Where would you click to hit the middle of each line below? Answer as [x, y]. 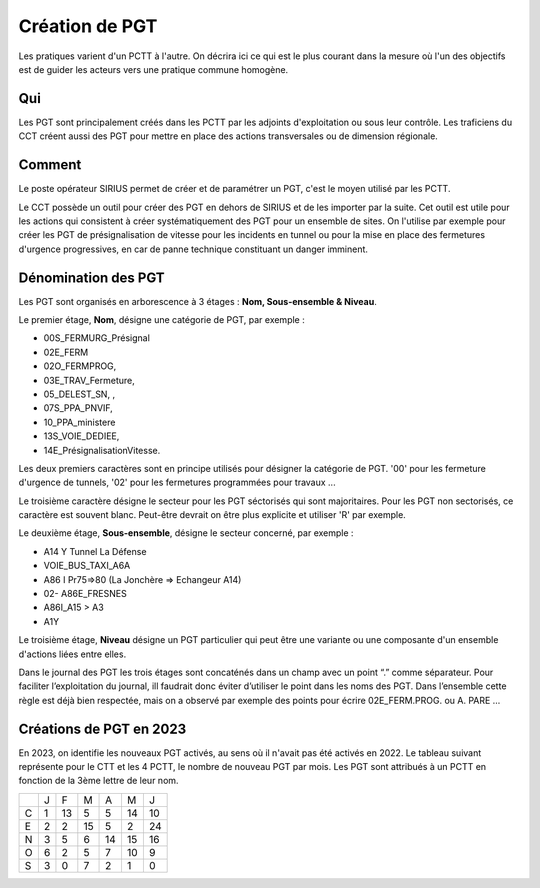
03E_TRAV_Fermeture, [89, 380]
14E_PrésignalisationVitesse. [102, 450]
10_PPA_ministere [79, 422]
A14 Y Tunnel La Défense [95, 551]
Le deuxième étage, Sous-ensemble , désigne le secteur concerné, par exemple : [186, 533]
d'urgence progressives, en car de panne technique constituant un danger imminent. [193, 249]
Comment [50, 165]
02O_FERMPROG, [80, 366]
